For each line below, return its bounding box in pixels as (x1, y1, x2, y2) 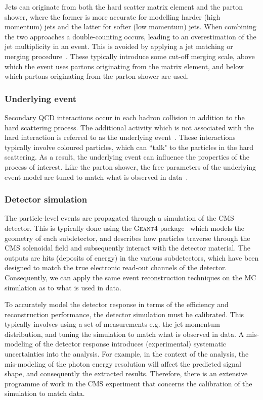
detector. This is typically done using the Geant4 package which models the (5, 222, 244, 233)
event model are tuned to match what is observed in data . (5, 171, 188, 182)
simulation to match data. (5, 388, 85, 398)
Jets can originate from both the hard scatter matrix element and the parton (5, 2, 243, 12)
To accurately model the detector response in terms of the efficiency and (5, 299, 229, 310)
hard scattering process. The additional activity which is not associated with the (5, 122, 254, 132)
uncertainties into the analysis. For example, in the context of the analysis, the (5, 348, 249, 359)
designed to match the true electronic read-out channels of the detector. (5, 262, 227, 273)
